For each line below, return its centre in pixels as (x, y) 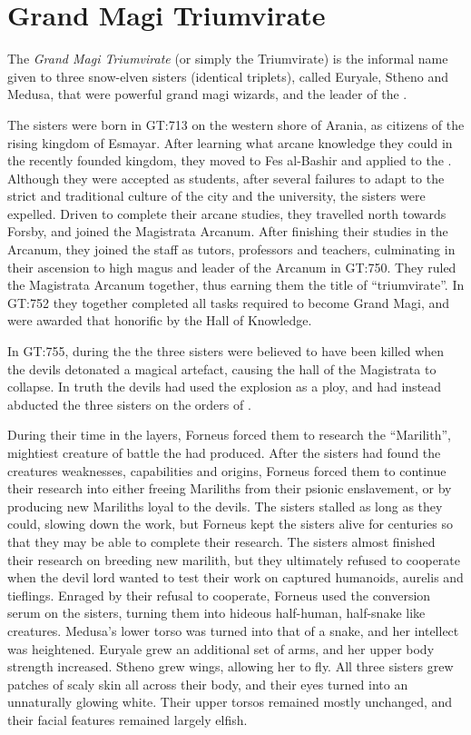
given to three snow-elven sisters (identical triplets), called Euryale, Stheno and (228, 76)
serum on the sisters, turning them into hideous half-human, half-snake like (216, 613)
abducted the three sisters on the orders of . (129, 404)
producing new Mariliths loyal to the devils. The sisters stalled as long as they (225, 506)
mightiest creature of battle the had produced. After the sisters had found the (224, 452)
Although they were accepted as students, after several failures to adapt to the (226, 178)
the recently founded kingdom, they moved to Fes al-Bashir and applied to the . (230, 160)
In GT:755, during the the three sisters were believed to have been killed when (226, 351)
